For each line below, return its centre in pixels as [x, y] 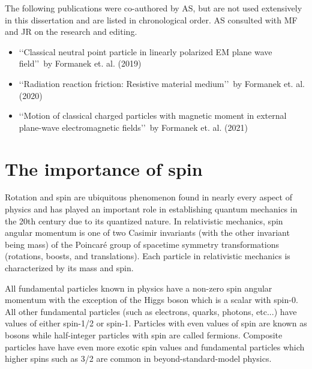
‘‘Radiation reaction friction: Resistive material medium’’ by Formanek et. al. [162, 83]
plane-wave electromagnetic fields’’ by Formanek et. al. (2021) [133, 127]
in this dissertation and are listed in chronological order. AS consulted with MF [151, 19]
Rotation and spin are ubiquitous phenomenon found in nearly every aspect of [148, 197]
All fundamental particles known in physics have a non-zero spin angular [139, 288]
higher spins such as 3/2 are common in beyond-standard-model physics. [138, 358]
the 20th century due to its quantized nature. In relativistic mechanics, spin [144, 220]
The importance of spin [104, 168]
